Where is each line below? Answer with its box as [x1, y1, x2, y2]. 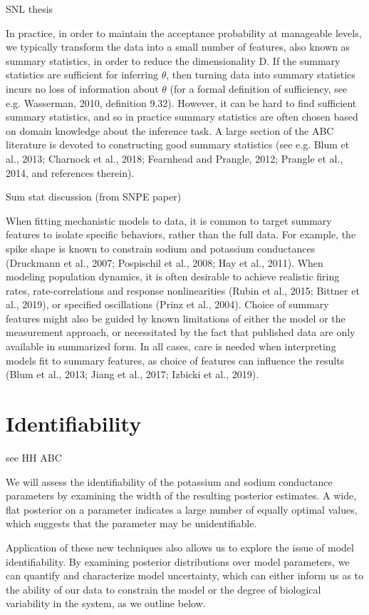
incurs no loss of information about [6, 81, 159, 96]
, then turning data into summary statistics [166, 67, 355, 82]
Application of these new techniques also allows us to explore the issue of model [6, 539, 354, 554]
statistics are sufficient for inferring [6, 67, 158, 82]
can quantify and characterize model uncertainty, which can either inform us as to [6, 568, 364, 583]
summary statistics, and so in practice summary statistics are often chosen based [6, 109, 358, 124]
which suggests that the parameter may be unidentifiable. [6, 516, 257, 531]
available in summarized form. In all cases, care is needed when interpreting [6, 339, 336, 354]
